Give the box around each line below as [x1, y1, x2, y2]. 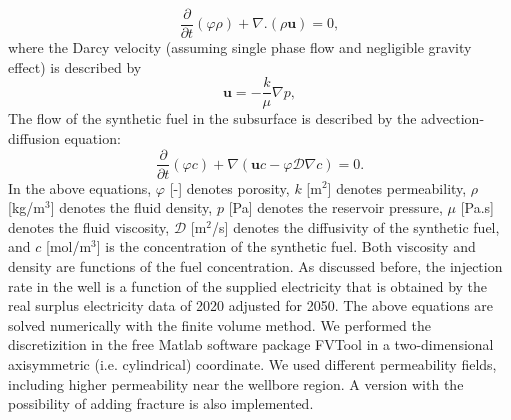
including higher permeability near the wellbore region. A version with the [8, 373, 464, 394]
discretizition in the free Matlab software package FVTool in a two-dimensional [8, 334, 494, 355]
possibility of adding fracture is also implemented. [8, 393, 314, 414]
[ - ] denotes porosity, [169, 177, 290, 198]
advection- [421, 108, 485, 129]
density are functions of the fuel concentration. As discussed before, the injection [8, 255, 503, 276]
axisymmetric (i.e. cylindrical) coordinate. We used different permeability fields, [8, 353, 497, 374]
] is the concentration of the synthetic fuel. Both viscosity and [96, 236, 476, 257]
